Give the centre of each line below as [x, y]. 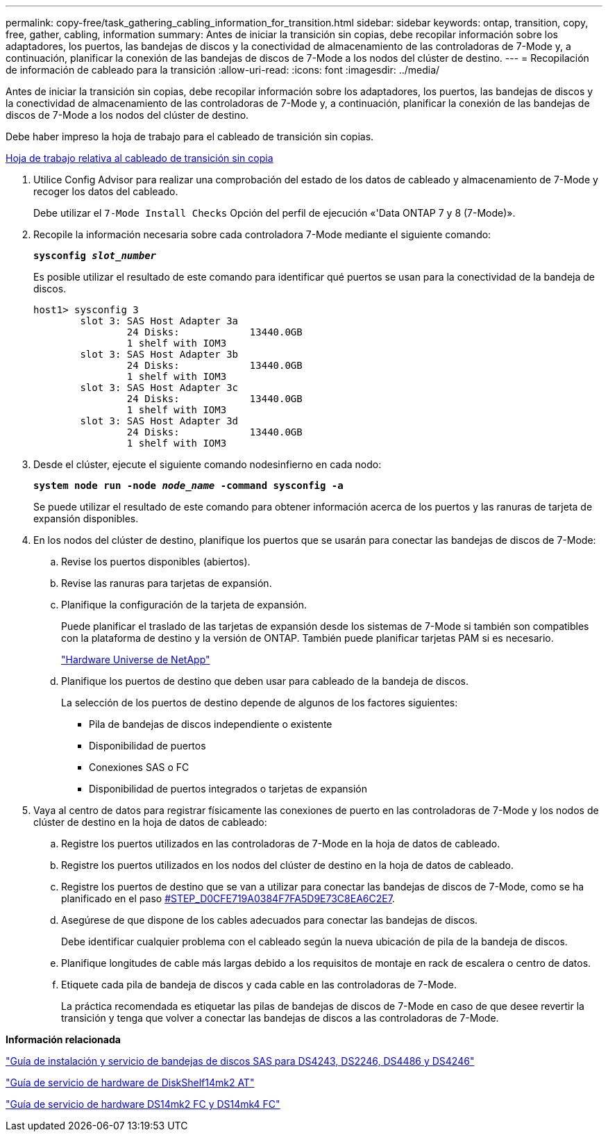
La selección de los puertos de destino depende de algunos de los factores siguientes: [260, 703]
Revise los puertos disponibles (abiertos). [156, 562]
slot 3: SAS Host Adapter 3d [159, 421]
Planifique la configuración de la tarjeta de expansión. [184, 605]
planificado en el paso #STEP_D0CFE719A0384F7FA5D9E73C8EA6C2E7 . [228, 898]
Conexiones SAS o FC [139, 767]
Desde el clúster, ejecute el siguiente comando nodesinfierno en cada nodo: [208, 464]
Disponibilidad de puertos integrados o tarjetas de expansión [228, 789]
